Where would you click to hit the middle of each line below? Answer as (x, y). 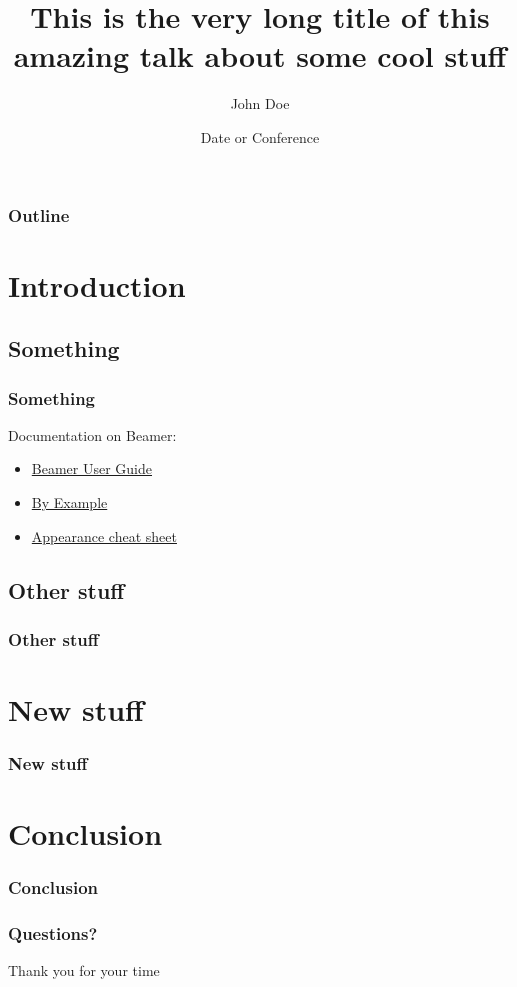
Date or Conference (260, 136)
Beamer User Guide (92, 468)
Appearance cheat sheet (104, 535)
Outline (39, 214)
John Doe (260, 103)
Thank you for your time (84, 970)
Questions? (53, 933)
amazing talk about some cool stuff (260, 55)
